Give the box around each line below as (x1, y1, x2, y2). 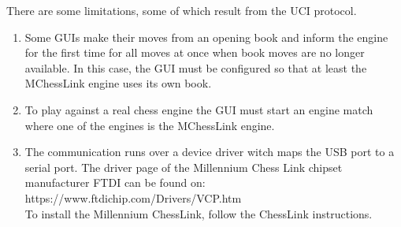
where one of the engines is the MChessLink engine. (24, 117, 275, 133)
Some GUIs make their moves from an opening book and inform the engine (24, 28, 388, 45)
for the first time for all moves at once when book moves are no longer (24, 44, 365, 61)
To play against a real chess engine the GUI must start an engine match (24, 101, 373, 117)
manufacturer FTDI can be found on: (24, 174, 206, 191)
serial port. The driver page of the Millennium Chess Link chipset (24, 158, 343, 175)
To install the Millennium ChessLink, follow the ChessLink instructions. (24, 205, 373, 221)
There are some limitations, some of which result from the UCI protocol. (6, 2, 357, 18)
